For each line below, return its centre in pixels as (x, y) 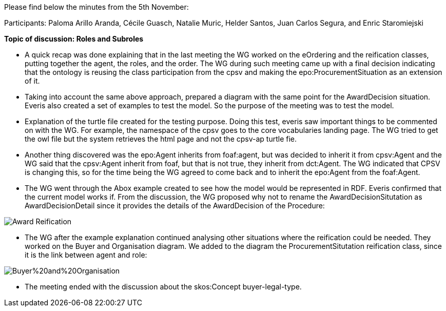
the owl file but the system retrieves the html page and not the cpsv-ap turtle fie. (161, 139)
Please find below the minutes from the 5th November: (96, 7)
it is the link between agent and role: (86, 255)
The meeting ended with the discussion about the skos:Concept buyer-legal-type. (163, 287)
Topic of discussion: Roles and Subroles (74, 39)
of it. (32, 81)
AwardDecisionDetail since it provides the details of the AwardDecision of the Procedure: (175, 206)
